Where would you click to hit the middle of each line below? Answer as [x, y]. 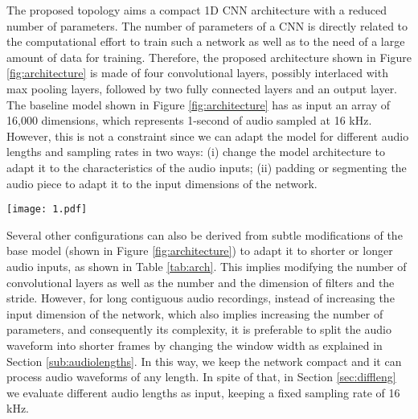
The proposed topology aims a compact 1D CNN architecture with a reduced [197, 10]
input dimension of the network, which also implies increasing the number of [195, 313]
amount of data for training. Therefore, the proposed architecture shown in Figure [209, 57]
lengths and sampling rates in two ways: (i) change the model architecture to [196, 152]
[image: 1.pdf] [47, 209]
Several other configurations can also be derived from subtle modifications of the [205, 234]
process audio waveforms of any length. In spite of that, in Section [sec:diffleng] [201, 377]
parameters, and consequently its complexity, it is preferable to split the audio [199, 329]
